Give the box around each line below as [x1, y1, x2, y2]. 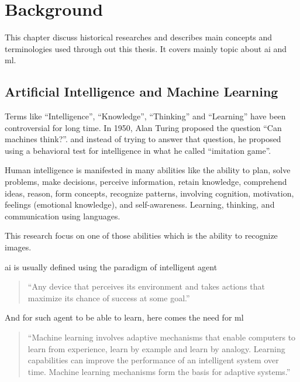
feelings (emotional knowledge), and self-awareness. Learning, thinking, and [5, 198, 275, 211]
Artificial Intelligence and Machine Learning [5, 82, 278, 101]
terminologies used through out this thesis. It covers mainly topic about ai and [5, 42, 287, 54]
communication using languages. [5, 209, 120, 222]
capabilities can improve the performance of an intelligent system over [27, 354, 279, 366]
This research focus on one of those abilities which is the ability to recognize [5, 229, 278, 242]
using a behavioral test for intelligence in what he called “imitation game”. [5, 144, 271, 156]
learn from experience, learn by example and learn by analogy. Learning [27, 342, 285, 355]
